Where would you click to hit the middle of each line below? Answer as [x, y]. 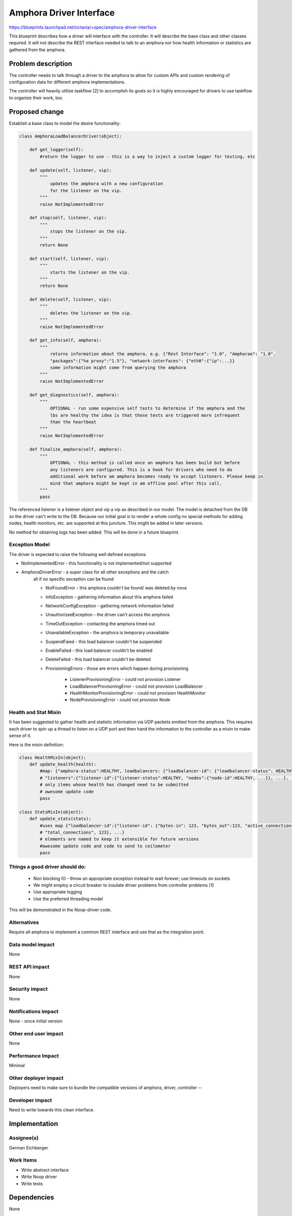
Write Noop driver [39, 1177]
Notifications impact [34, 1011]
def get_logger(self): [56, 150]
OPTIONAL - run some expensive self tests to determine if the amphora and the [147, 408]
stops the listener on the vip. [89, 232]
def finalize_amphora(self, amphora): [76, 449]
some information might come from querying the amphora [118, 367]
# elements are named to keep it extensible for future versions [119, 839]
